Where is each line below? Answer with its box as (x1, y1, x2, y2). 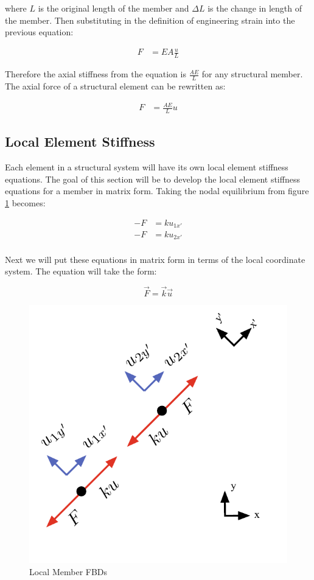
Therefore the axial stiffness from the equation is (5, 68, 186, 80)
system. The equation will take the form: (5, 265, 157, 278)
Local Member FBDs (29, 565, 108, 578)
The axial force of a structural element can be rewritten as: (5, 79, 226, 92)
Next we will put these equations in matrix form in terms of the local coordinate (5, 253, 305, 265)
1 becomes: (5, 196, 46, 209)
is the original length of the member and (38, 2, 189, 14)
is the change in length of (208, 2, 302, 14)
